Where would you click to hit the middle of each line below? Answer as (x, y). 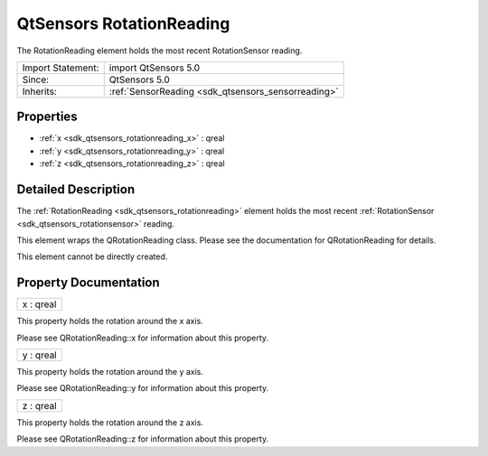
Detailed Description (76, 190)
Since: (36, 79)
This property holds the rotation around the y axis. (110, 372)
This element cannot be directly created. (92, 256)
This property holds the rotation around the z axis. (110, 422)
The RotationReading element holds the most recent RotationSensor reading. (160, 51)
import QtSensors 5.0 (155, 68)
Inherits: (40, 91)
